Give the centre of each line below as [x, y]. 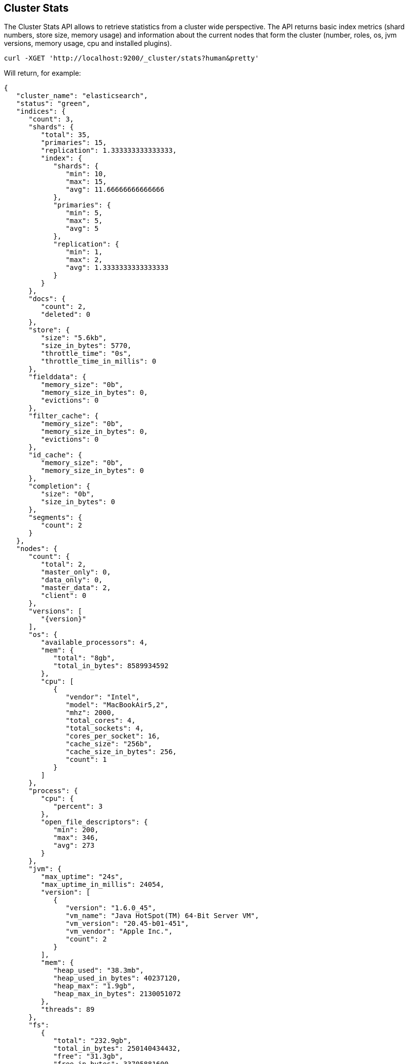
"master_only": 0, [76, 572]
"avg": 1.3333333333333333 [117, 268]
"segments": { [55, 518]
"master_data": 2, [76, 588]
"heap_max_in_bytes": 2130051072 [117, 994]
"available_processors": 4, [94, 643]
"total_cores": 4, [101, 721]
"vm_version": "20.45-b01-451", [127, 924]
